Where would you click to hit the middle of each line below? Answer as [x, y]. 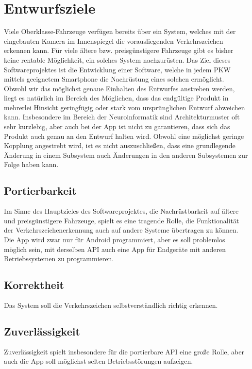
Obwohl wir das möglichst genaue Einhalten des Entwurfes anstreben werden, [119, 88]
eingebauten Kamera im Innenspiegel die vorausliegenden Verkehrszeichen [114, 41]
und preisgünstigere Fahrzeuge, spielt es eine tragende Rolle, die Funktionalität [122, 220]
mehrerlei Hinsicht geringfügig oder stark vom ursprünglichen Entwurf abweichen [125, 107]
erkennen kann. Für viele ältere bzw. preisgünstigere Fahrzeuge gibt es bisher [119, 50]
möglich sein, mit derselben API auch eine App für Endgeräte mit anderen [115, 249]
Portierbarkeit [40, 191]
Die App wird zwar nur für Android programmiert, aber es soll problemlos [115, 240]
